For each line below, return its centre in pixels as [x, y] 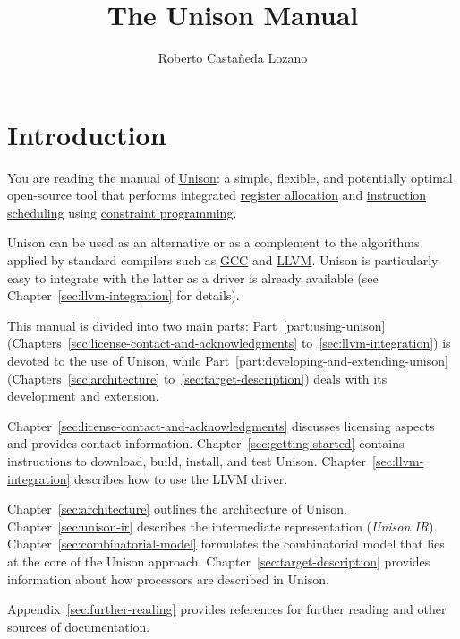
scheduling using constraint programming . [122, 212]
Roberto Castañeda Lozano [233, 58]
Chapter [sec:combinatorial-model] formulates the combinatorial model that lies [226, 544]
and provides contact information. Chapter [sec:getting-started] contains [206, 443]
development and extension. [83, 396]
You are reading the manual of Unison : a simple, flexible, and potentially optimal [230, 177]
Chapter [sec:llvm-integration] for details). [124, 295]
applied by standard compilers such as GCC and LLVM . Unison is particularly [223, 260]
